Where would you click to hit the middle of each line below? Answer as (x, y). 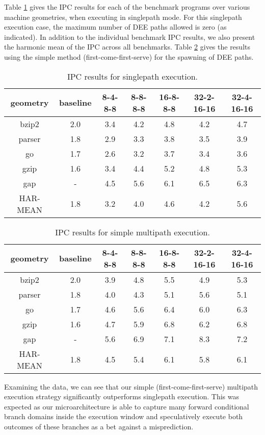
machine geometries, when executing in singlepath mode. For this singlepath (123, 17)
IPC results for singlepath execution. (132, 76)
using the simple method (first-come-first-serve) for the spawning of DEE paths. (129, 56)
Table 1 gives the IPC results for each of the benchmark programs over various (127, 7)
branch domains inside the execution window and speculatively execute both (124, 416)
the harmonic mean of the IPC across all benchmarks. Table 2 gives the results (127, 47)
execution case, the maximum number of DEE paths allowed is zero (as (115, 27)
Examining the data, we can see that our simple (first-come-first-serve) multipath (131, 386)
